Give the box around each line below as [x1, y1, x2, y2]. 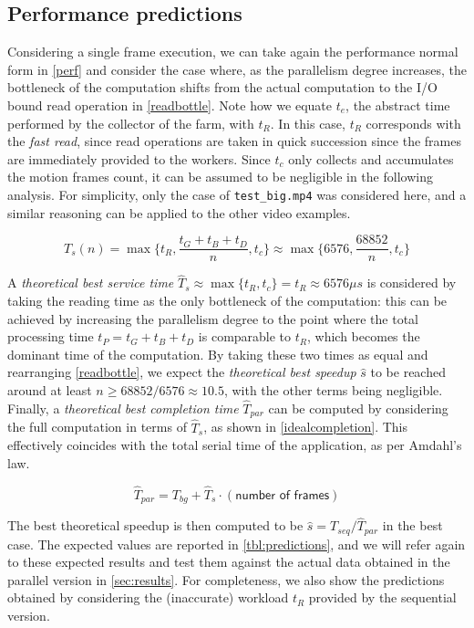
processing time [7, 327, 94, 346]
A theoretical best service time [7, 273, 174, 292]
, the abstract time [345, 95, 450, 114]
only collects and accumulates [288, 149, 454, 168]
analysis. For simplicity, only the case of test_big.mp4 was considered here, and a [7, 184, 467, 204]
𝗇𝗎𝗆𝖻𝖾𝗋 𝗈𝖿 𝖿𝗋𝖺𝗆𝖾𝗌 [235, 488, 330, 502]
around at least [7, 381, 92, 400]
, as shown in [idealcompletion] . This [203, 417, 408, 436]
